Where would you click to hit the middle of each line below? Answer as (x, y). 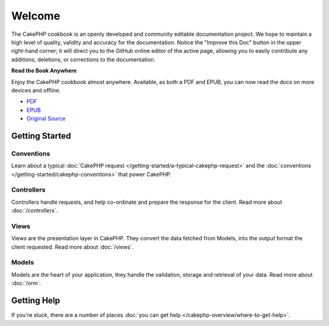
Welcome (36, 16)
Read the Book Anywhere (44, 71)
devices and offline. (36, 90)
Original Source (46, 119)
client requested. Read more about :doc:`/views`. (73, 247)
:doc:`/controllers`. (34, 210)
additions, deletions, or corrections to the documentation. (83, 59)
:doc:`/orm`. (26, 283)
